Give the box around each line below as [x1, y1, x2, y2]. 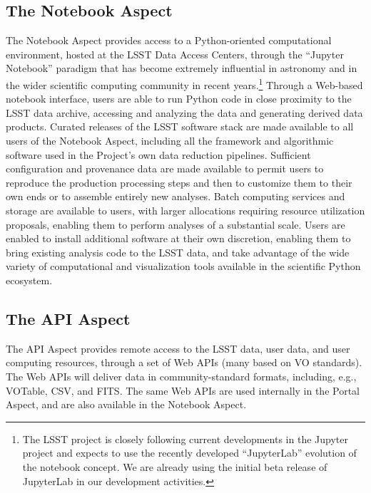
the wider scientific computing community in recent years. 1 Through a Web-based [6, 75, 363, 92]
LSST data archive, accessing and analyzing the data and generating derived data [6, 105, 363, 120]
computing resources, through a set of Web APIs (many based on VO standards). [6, 355, 362, 370]
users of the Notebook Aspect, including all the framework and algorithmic [6, 133, 334, 148]
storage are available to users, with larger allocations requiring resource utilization [6, 202, 365, 217]
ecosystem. [6, 272, 53, 287]
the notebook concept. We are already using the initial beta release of [22, 459, 327, 474]
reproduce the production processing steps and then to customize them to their [6, 175, 352, 190]
